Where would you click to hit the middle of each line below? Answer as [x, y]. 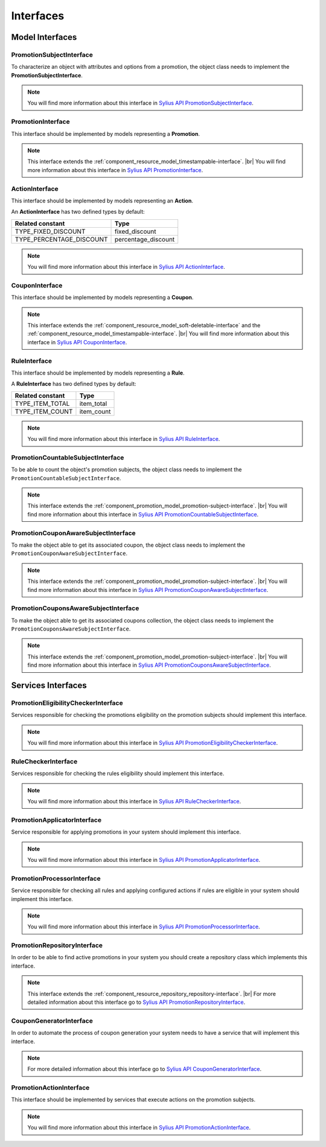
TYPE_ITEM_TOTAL [42, 403]
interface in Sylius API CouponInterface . [77, 342]
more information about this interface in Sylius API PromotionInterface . [115, 170]
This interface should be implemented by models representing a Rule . [98, 373]
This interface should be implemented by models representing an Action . [102, 201]
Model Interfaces [44, 37]
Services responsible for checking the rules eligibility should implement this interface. [118, 774]
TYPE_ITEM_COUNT [44, 411]
